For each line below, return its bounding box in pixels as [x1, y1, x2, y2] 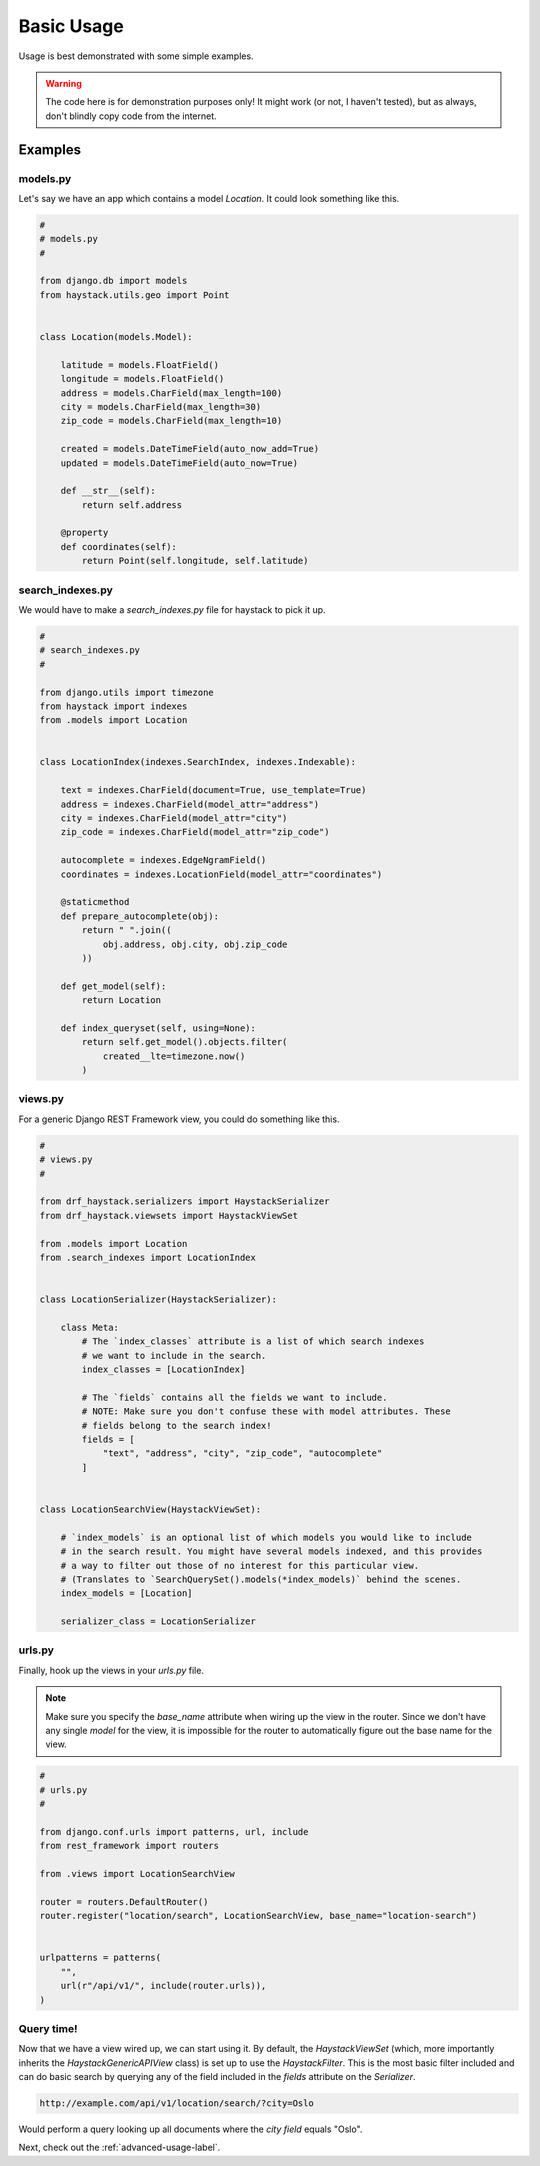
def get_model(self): [60, 980, 167, 992]
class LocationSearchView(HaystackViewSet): [39, 1503, 262, 1515]
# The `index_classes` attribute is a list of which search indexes [81, 1336, 425, 1347]
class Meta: [60, 1321, 120, 1333]
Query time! [18, 2021, 78, 2035]
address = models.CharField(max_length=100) [60, 387, 283, 399]
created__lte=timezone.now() [102, 1050, 246, 1062]
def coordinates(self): [60, 541, 177, 552]
